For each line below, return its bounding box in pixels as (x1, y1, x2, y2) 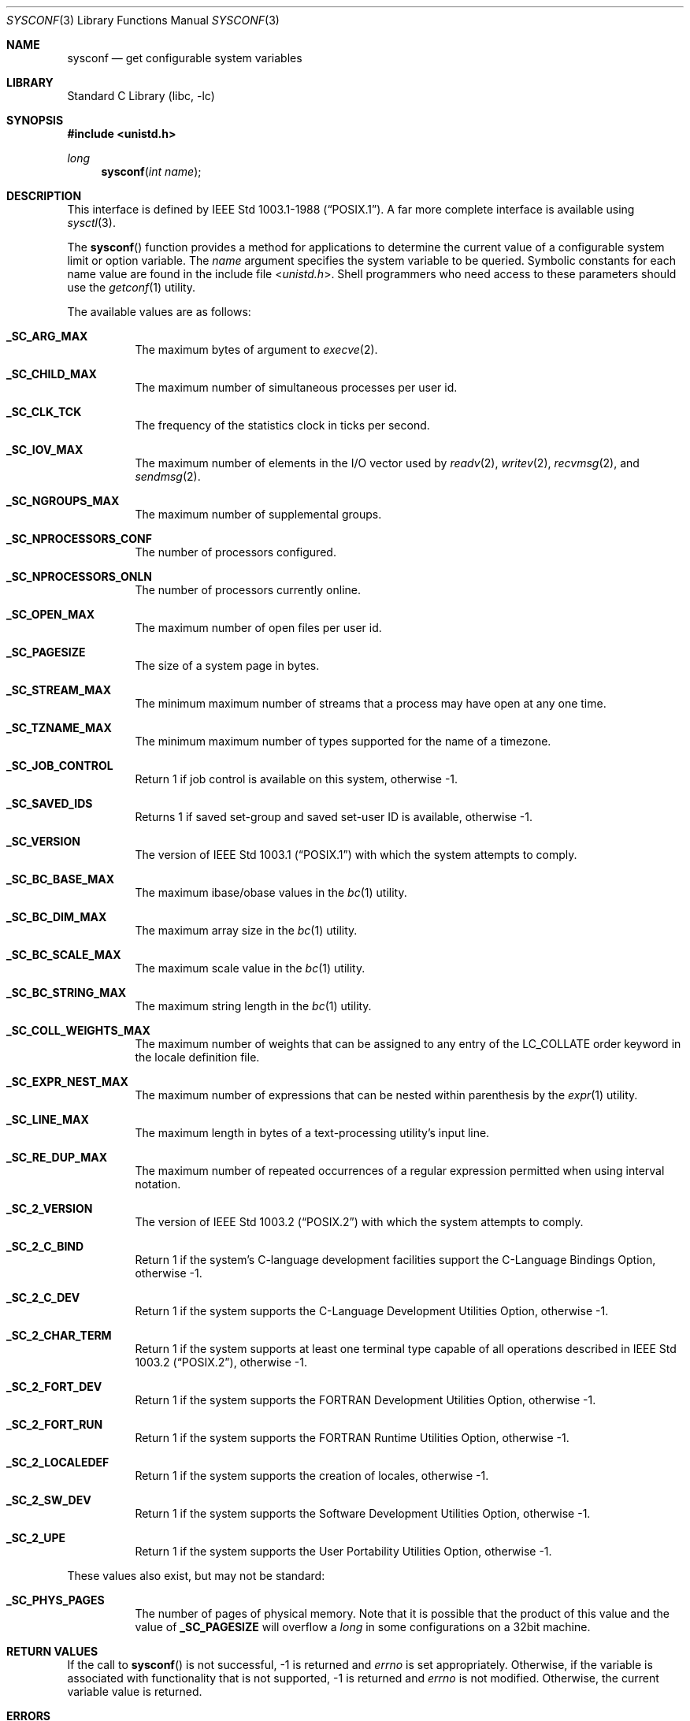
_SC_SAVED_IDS (6, 797, 93, 810)
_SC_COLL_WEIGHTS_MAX (6, 1024, 150, 1037)
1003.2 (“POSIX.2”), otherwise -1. (135, 1355, 307, 1369)
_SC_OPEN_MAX (6, 608, 95, 621)
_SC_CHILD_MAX (6, 367, 97, 381)
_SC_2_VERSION (6, 1202, 93, 1215)
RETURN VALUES (6, 1645, 98, 1658)
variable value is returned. (67, 1685, 202, 1698)
